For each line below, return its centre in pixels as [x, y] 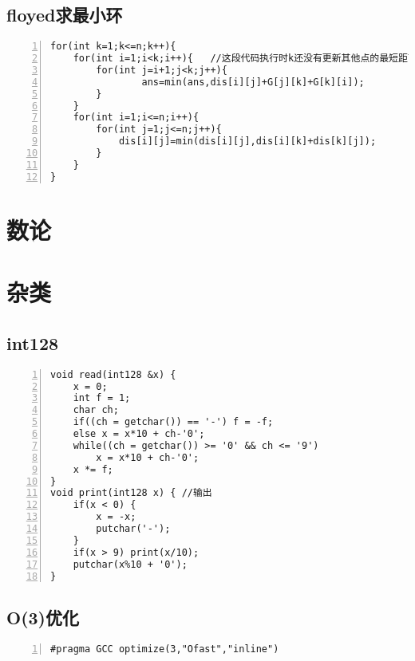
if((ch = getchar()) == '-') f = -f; [173, 422]
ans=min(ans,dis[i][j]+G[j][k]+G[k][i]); [253, 82]
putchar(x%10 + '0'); [130, 564]
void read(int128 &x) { [113, 374]
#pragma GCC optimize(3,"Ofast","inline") [165, 649]
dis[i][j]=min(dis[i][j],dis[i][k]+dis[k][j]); [247, 142]
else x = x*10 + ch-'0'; [139, 434]
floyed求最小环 [65, 15]
